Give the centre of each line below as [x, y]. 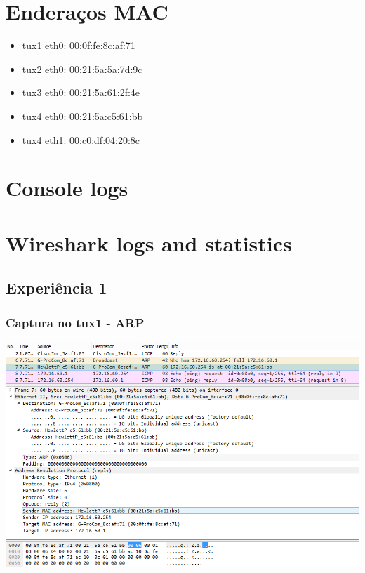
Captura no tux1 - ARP [75, 322]
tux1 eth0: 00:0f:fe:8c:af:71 [79, 45]
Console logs [67, 188]
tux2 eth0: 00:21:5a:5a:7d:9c [82, 68]
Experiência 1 [57, 288]
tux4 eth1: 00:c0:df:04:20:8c [81, 139]
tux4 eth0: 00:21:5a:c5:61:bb [82, 116]
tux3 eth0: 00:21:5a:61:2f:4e [81, 92]
